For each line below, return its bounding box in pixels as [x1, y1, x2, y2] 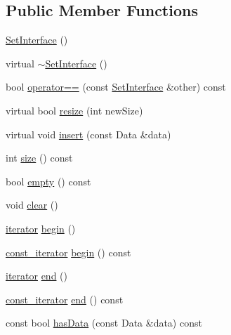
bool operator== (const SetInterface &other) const [6, 79, 226, 94]
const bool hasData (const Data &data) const [6, 315, 202, 330]
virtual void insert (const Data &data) [6, 126, 171, 141]
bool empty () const [6, 173, 91, 188]
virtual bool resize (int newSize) [6, 103, 143, 117]
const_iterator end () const [6, 291, 124, 306]
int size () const [6, 150, 73, 165]
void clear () [6, 197, 58, 212]
